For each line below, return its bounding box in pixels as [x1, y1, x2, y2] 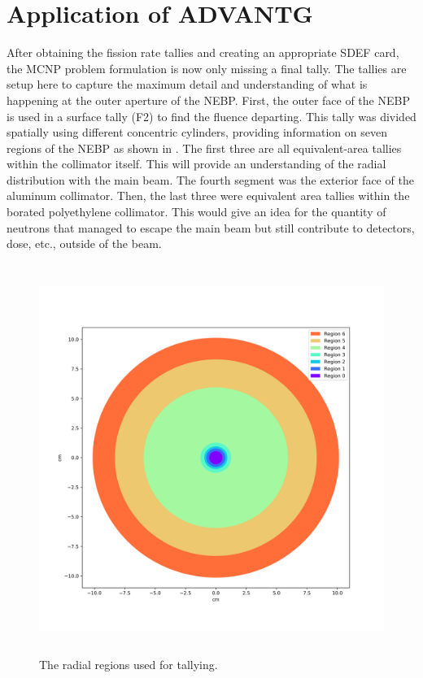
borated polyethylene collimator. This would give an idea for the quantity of [7, 203, 386, 220]
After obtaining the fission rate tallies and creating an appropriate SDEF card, [7, 44, 399, 61]
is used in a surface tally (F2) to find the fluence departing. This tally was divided [7, 107, 416, 124]
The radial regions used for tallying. [39, 656, 218, 673]
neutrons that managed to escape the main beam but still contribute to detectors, [7, 219, 415, 236]
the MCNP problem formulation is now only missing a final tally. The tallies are [7, 59, 407, 76]
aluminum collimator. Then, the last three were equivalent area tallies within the [7, 187, 410, 204]
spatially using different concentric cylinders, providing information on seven [7, 124, 387, 141]
